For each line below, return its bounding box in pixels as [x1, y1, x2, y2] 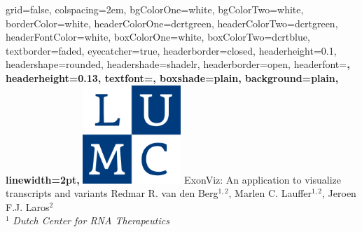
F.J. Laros [6, 199, 50, 214]
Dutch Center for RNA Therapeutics [13, 213, 169, 228]
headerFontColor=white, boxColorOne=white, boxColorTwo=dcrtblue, [6, 29, 310, 44]
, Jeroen [322, 186, 356, 200]
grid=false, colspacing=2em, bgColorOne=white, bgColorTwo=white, [6, 2, 304, 16]
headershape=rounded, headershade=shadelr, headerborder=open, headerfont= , [6, 57, 350, 71]
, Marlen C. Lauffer [228, 186, 312, 200]
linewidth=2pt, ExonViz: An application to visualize [6, 172, 342, 186]
